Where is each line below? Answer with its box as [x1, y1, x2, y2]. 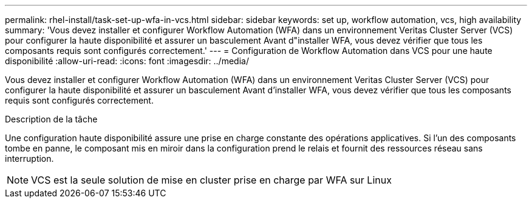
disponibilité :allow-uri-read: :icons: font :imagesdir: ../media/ [5, 56, 249, 66]
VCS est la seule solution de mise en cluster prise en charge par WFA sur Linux [31, 174, 392, 186]
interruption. [5, 153, 54, 164]
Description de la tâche [5, 114, 98, 124]
